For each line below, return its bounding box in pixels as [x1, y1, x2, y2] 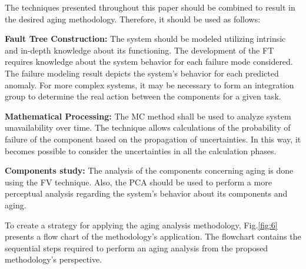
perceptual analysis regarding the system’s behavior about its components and [5, 187, 288, 200]
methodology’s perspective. [5, 253, 102, 265]
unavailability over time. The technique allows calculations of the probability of [5, 121, 291, 134]
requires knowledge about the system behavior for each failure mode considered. [5, 55, 293, 68]
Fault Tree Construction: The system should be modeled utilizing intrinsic [5, 32, 286, 45]
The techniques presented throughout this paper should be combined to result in [5, 1, 295, 13]
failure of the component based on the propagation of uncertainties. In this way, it [5, 132, 301, 145]
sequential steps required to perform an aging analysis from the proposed [5, 241, 268, 254]
